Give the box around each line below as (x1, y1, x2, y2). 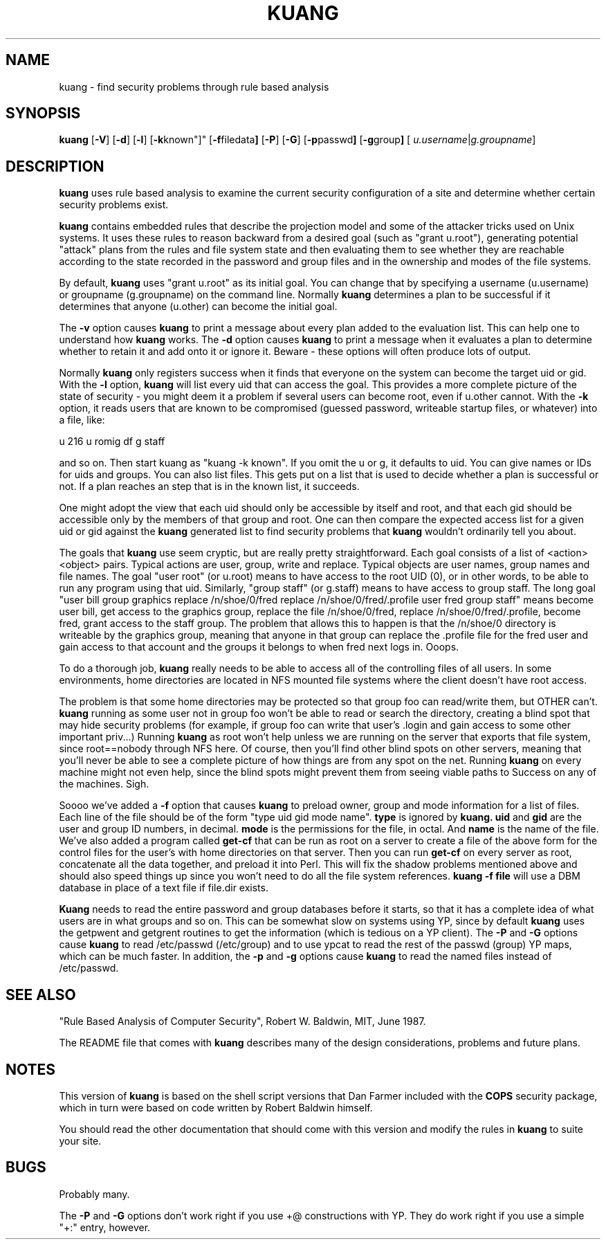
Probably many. (59, 1188, 130, 1200)
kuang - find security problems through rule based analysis (59, 80, 329, 93)
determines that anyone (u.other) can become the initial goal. (59, 300, 338, 313)
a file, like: (59, 414, 105, 426)
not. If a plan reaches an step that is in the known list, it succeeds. (59, 480, 360, 493)
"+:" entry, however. (59, 1221, 151, 1233)
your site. (59, 1134, 102, 1147)
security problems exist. (59, 199, 169, 211)
